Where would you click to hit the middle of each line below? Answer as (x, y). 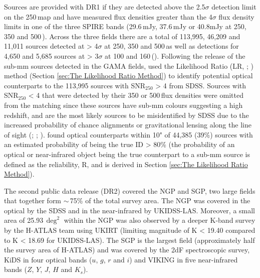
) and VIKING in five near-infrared (184, 259)
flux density (236, 16)
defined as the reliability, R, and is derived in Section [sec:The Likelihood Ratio (126, 164)
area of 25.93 (24, 220)
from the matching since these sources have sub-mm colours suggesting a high (123, 105)
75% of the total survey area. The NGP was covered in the (160, 200)
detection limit (234, 7)
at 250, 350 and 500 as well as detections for (172, 46)
